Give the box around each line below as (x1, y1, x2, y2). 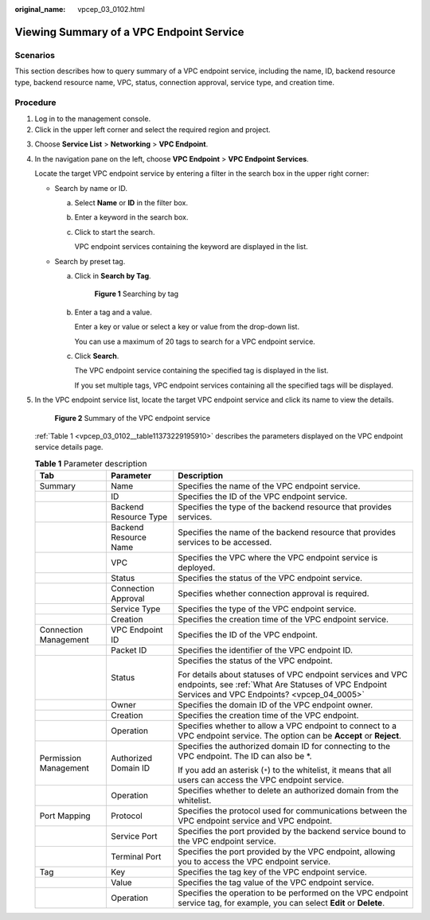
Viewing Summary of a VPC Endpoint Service (14, 25, 244, 39)
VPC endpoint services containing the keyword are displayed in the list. (74, 242, 308, 251)
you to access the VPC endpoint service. (178, 856, 330, 867)
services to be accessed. (178, 537, 272, 548)
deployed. (178, 562, 216, 573)
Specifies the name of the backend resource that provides (178, 527, 396, 538)
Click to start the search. (74, 227, 155, 236)
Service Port (111, 831, 158, 842)
